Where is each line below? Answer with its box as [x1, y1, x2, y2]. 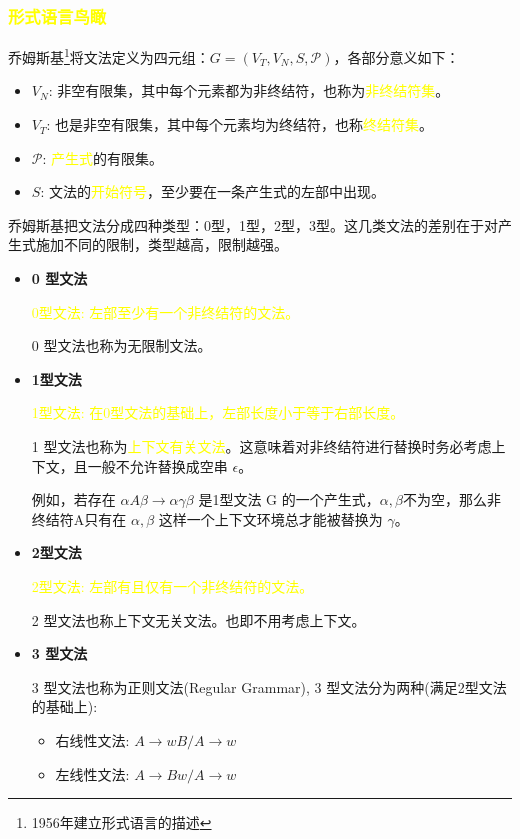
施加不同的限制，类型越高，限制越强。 [35, 234, 288, 255]
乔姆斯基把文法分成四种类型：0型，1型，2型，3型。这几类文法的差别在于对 [8, 214, 498, 235]
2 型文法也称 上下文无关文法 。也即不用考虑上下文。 [31, 609, 366, 630]
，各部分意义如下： [333, 46, 460, 67]
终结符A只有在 [31, 508, 127, 529]
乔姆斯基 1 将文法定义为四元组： [8, 44, 210, 67]
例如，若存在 [31, 489, 116, 510]
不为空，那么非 [402, 489, 501, 510]
